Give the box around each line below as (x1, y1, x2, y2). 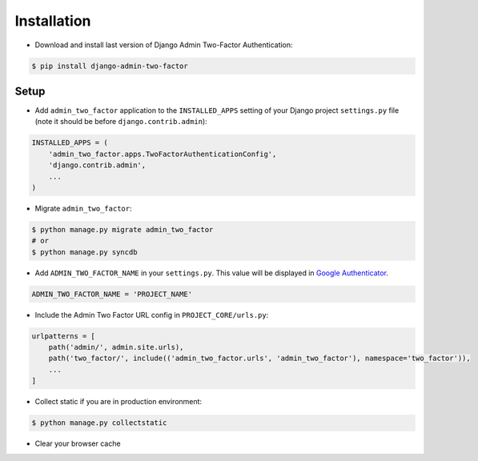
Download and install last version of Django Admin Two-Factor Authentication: (34, 40, 293, 50)
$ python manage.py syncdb (31, 247, 138, 256)
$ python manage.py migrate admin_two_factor (31, 225, 214, 234)
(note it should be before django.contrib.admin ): (34, 117, 207, 126)
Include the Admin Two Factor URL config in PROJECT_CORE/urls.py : (34, 310, 269, 319)
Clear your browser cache (34, 439, 121, 448)
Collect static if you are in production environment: (34, 397, 203, 407)
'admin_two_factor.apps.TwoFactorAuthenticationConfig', (48, 149, 277, 158)
